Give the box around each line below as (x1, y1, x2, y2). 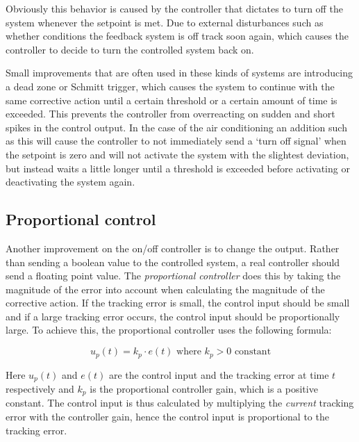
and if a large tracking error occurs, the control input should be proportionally (6, 309, 340, 323)
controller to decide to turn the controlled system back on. (6, 42, 254, 56)
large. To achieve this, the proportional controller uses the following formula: (6, 322, 332, 337)
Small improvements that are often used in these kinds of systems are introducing (6, 65, 353, 80)
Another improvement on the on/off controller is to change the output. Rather (6, 240, 340, 255)
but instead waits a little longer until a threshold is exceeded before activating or (6, 161, 350, 175)
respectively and (6, 381, 74, 395)
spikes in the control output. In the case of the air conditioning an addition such (6, 120, 347, 134)
